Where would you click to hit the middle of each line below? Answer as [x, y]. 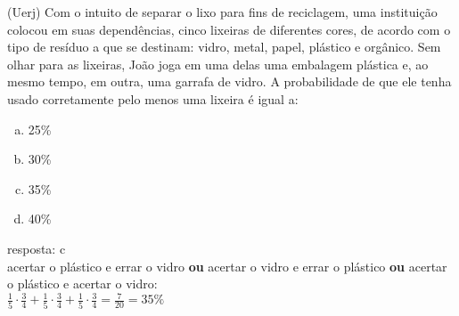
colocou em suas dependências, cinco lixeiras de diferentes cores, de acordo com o [229, 29]
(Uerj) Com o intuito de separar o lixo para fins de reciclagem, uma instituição [222, 12]
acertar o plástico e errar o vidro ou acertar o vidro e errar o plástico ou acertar [227, 266]
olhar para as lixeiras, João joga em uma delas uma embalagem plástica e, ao [218, 64]
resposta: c [37, 248]
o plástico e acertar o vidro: [82, 284]
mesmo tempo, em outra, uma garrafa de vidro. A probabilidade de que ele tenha [229, 81]
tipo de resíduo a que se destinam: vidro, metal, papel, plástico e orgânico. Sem [224, 47]
